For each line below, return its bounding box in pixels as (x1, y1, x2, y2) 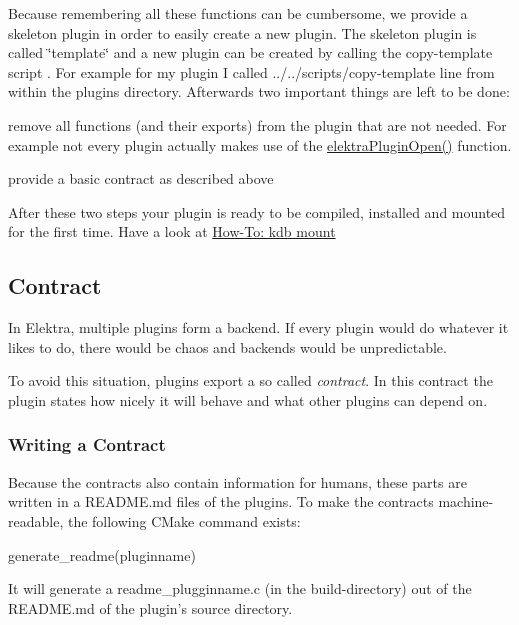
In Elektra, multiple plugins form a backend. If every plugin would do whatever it (8, 317, 509, 338)
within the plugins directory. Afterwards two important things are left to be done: (8, 81, 510, 102)
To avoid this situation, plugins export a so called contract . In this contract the (8, 370, 493, 391)
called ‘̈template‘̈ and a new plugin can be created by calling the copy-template (8, 42, 493, 63)
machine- (438, 491, 494, 512)
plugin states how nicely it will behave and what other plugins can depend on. (8, 389, 488, 410)
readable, (8, 510, 64, 531)
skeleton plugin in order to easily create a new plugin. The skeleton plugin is (8, 22, 477, 43)
